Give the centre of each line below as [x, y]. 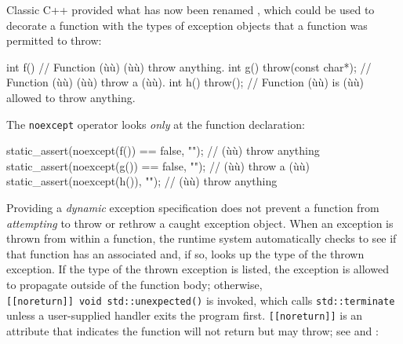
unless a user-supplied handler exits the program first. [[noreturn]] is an [185, 315]
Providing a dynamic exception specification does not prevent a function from [193, 207]
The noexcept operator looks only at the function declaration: [156, 124]
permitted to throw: [54, 40]
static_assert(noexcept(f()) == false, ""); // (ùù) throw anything [163, 150]
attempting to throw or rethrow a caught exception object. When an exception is [200, 223]
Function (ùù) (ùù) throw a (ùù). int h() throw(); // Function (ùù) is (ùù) [185, 82]
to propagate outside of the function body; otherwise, [134, 284]
